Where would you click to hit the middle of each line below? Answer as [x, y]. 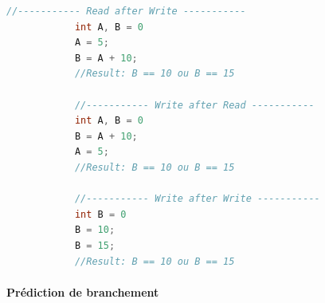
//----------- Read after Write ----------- [126, 11]
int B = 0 [100, 214]
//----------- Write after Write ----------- [197, 199]
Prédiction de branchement [83, 291]
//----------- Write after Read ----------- [194, 105]
